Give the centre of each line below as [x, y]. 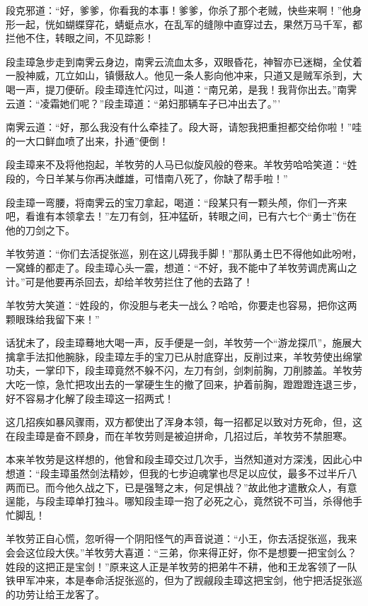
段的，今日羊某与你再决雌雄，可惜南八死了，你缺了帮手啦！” [147, 178]
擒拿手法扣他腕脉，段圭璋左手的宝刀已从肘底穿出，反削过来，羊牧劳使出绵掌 [184, 356]
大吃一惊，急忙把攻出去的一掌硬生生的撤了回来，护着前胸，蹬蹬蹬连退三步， [184, 384]
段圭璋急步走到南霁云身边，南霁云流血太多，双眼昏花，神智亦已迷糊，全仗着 [184, 61]
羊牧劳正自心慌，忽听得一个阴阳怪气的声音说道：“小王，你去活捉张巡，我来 [182, 538]
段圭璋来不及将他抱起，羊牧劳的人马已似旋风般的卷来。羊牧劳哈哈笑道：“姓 [182, 164]
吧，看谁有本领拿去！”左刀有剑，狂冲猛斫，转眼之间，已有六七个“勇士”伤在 [181, 216]
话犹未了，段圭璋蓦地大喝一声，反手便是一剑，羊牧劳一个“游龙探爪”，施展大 [184, 343]
